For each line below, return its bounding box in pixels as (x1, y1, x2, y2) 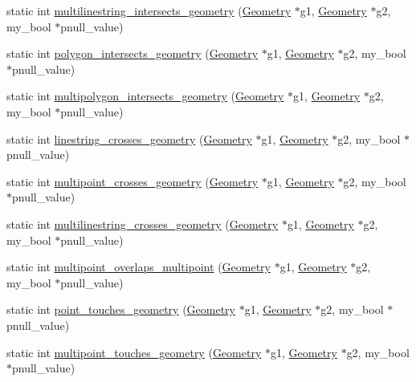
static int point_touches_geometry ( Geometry (6, 301, 236, 318)
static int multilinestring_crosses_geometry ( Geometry (6, 215, 279, 232)
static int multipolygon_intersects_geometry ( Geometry (6, 87, 284, 104)
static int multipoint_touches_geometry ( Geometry (6, 343, 262, 360)
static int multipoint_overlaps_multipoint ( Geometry (6, 258, 271, 275)
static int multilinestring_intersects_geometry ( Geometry (6, 2, 292, 18)
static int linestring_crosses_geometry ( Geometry (6, 130, 252, 147)
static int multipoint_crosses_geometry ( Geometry (6, 173, 259, 189)
